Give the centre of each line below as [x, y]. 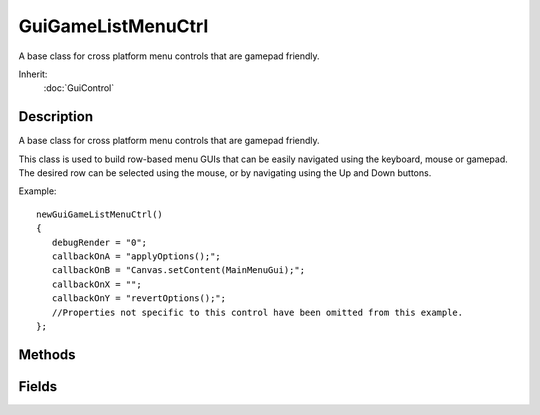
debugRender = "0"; [99, 242]
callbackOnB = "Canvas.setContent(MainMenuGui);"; [178, 270]
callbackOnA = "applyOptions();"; [136, 256]
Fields [38, 386]
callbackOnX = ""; [96, 284]
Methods [47, 354]
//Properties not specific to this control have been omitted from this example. [257, 312]
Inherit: [33, 74]
